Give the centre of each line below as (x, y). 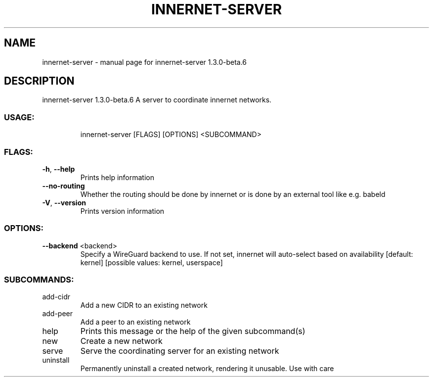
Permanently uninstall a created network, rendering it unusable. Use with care (207, 369)
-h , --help (59, 169)
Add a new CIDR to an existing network (144, 305)
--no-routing (64, 186)
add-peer (58, 314)
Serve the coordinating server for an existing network (180, 351)
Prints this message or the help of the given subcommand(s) (193, 331)
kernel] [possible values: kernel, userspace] (152, 262)
